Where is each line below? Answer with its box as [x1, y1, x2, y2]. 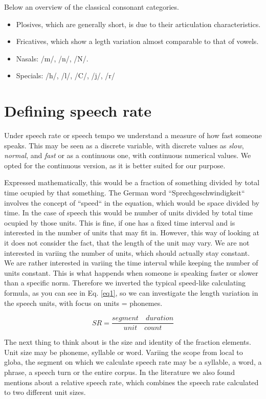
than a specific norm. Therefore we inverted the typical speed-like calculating [4, 277, 246, 288]
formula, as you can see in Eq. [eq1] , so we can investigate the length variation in [4, 287, 258, 298]
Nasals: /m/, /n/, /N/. [16, 53, 88, 63]
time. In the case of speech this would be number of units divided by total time [4, 207, 253, 218]
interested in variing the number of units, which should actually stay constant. [4, 247, 250, 258]
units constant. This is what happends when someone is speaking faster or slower [4, 267, 258, 278]
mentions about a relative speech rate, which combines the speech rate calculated [4, 376, 259, 387]
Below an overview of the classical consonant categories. [4, 2, 179, 12]
